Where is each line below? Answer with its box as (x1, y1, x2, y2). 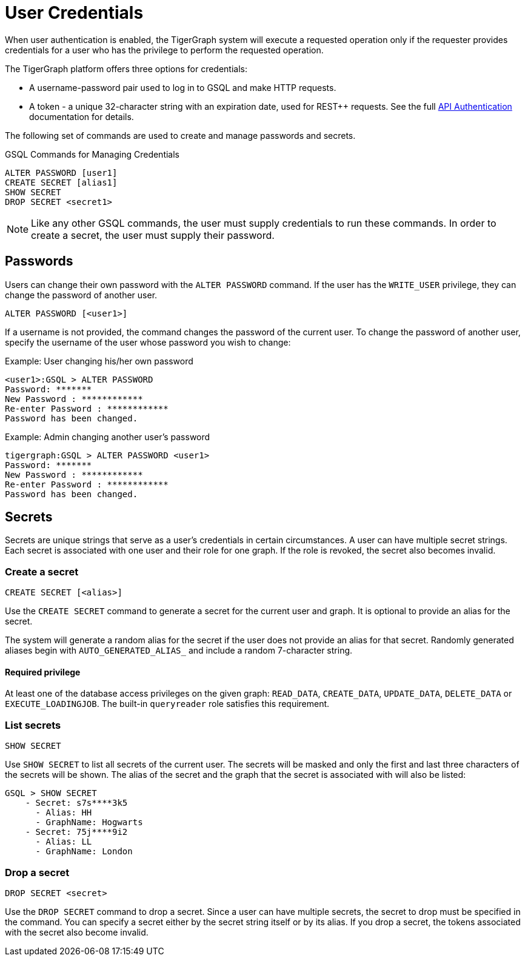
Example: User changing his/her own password (5, 355, 193, 366)
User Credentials (5, 2, 144, 23)
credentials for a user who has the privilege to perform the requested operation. (5, 44, 324, 55)
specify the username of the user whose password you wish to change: (5, 337, 291, 347)
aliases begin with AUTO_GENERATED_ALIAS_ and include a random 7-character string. (5, 645, 353, 656)
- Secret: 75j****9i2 (25, 827, 128, 837)
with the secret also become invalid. (5, 926, 149, 937)
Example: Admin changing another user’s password (5, 431, 210, 442)
